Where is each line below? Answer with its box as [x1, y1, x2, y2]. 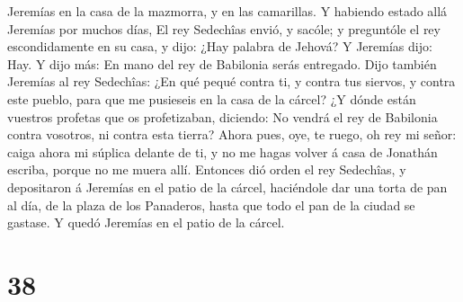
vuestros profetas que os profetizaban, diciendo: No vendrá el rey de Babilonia [7, 107, 438, 126]
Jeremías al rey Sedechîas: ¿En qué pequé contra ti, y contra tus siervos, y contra [7, 72, 456, 91]
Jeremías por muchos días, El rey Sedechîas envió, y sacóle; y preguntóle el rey [7, 19, 441, 38]
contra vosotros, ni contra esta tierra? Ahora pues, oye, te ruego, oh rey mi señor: [7, 125, 457, 144]
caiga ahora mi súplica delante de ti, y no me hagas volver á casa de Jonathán [7, 142, 438, 161]
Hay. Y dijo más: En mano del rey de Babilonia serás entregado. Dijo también [7, 54, 437, 73]
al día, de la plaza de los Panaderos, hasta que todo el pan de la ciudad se [7, 195, 415, 214]
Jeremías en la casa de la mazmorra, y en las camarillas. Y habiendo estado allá [7, 2, 448, 20]
